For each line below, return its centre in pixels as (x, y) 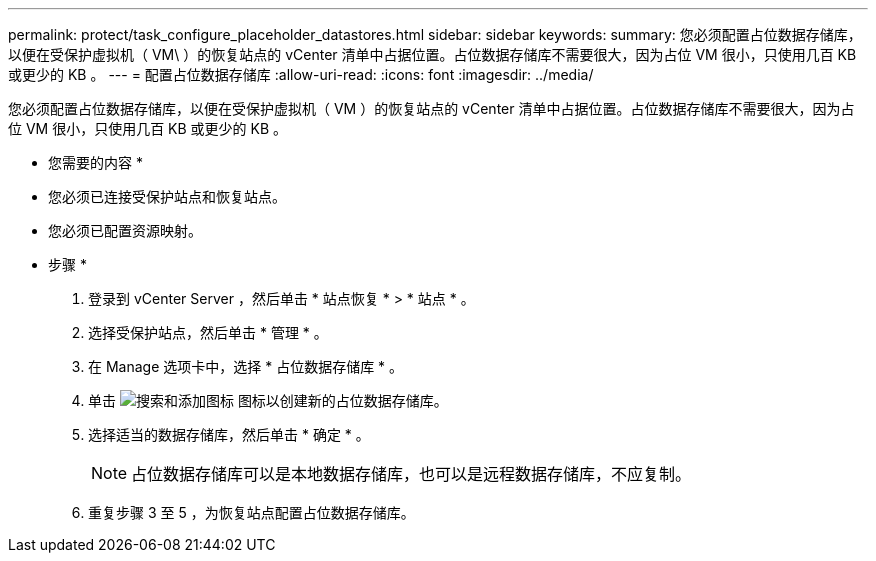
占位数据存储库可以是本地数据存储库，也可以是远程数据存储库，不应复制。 (411, 474)
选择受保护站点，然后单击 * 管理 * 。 (208, 332)
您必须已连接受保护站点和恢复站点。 (167, 196)
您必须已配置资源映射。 (125, 230)
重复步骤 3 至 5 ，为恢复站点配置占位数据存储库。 (251, 512)
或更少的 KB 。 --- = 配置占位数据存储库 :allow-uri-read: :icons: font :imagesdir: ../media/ (301, 74)
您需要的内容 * (95, 162)
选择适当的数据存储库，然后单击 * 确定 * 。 (229, 434)
